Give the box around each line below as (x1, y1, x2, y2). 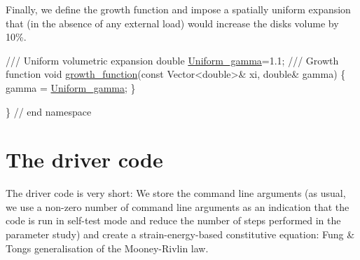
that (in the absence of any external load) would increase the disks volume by (6, 15, 339, 30)
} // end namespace (6, 104, 92, 118)
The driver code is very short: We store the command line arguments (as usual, (6, 186, 346, 200)
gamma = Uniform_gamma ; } (6, 80, 136, 95)
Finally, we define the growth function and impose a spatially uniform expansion (6, 2, 351, 16)
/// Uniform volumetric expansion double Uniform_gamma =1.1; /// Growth (6, 53, 339, 67)
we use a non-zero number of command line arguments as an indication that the (6, 199, 349, 214)
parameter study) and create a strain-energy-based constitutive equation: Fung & (6, 227, 355, 242)
